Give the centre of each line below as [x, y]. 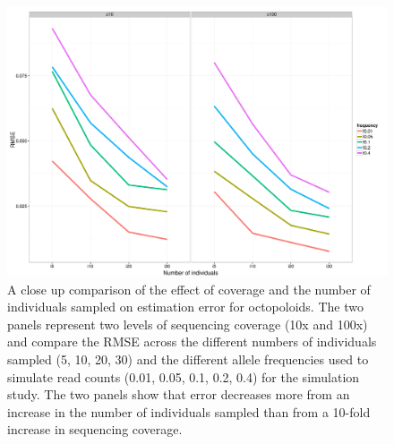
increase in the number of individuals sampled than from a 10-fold [189, 411]
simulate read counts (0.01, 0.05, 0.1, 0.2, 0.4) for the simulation [184, 376]
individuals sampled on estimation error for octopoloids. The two [185, 307]
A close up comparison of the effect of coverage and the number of [189, 289]
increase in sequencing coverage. [95, 429]
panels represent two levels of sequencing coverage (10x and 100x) [188, 324]
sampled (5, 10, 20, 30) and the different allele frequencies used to [188, 359]
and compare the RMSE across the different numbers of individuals [192, 342]
